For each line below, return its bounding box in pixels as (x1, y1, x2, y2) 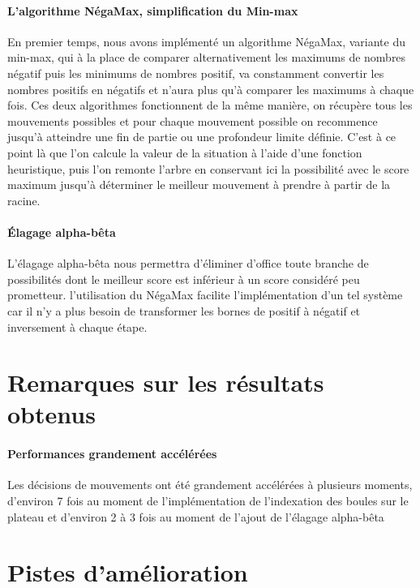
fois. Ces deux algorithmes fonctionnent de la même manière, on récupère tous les (7, 97, 413, 114)
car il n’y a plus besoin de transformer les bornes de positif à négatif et (7, 302, 361, 319)
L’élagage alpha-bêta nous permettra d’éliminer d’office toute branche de (7, 255, 369, 272)
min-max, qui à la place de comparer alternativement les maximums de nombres (7, 49, 406, 66)
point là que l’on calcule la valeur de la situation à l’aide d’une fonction (7, 144, 362, 161)
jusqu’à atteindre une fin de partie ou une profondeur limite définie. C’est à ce (7, 128, 396, 145)
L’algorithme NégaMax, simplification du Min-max (7, 2, 298, 19)
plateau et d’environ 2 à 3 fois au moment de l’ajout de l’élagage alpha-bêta (7, 508, 384, 525)
